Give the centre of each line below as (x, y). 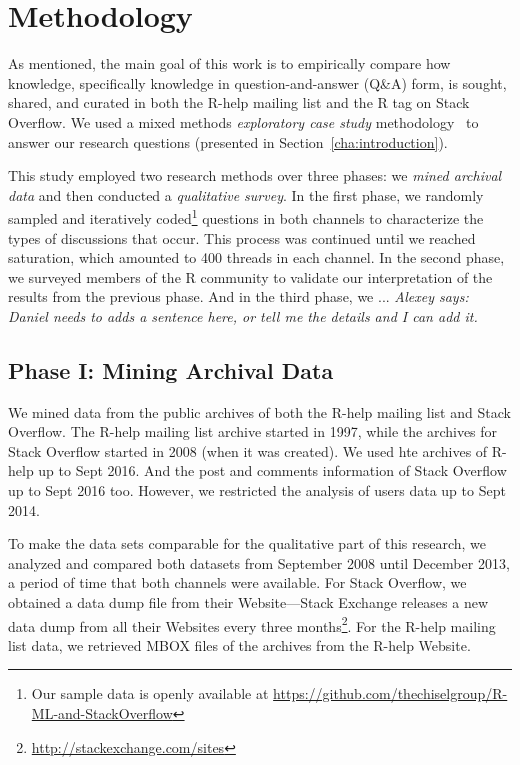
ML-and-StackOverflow (102, 713)
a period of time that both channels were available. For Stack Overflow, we (237, 582)
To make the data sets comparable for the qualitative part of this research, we (247, 543)
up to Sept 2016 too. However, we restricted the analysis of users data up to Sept (257, 490)
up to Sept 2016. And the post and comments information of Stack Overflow (272, 470)
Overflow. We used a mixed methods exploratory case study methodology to (243, 121)
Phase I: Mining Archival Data (171, 369)
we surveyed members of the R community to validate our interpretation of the (250, 276)
